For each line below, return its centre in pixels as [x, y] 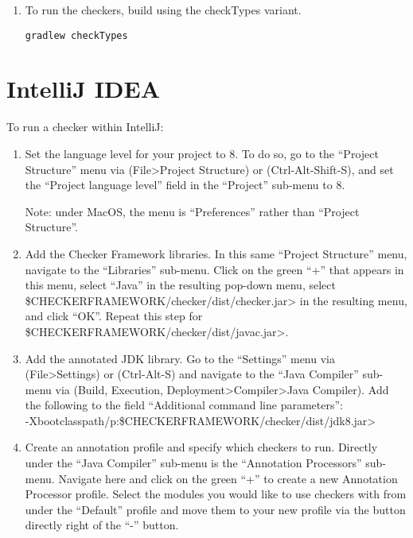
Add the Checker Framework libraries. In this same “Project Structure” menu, [216, 253]
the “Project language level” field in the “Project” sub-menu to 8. [185, 185]
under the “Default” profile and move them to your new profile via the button [215, 509]
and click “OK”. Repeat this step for [114, 316]
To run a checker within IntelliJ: [85, 127]
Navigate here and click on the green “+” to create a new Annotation [228, 478]
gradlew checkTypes [76, 35]
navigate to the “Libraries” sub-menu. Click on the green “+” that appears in [214, 269]
